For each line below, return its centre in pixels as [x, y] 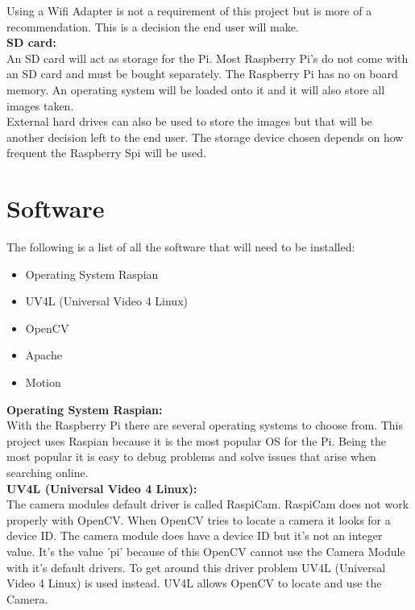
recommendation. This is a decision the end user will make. [153, 26]
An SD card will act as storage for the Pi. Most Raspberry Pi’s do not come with [207, 58]
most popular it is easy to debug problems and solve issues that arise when [191, 456]
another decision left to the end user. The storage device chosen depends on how [205, 137]
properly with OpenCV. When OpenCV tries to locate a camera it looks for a [199, 519]
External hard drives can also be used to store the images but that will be [189, 121]
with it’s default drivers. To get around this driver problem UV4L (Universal [196, 567]
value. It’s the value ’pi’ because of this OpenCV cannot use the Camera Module [206, 551]
